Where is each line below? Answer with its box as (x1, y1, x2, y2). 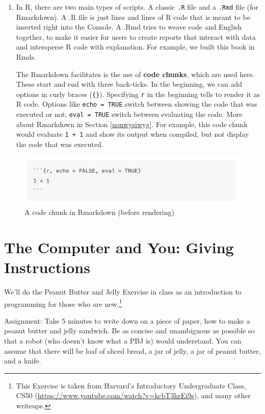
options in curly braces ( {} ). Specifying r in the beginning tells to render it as (16, 88, 260, 99)
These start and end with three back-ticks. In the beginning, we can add (16, 79, 243, 89)
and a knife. (4, 355, 41, 366)
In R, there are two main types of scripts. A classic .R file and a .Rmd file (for (16, 2, 258, 12)
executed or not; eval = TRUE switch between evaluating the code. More (16, 109, 243, 119)
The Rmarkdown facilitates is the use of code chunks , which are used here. (16, 68, 255, 79)
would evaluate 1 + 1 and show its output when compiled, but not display (16, 129, 249, 139)
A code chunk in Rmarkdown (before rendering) (24, 207, 174, 217)
